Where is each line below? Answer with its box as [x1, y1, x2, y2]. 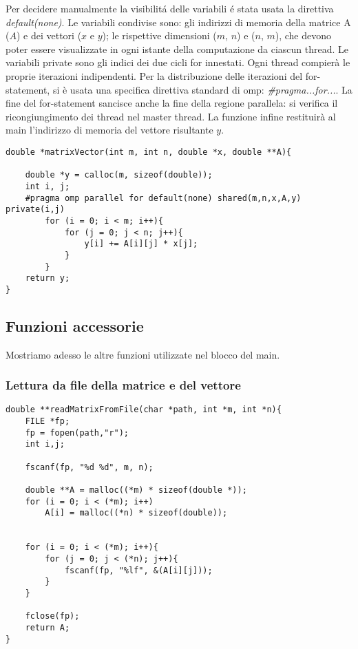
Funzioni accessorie [6, 315, 144, 336]
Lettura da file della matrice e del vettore [6, 376, 241, 394]
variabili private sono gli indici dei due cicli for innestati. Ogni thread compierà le [6, 55, 350, 70]
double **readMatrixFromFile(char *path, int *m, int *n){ [6, 405, 282, 415]
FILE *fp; [25, 416, 70, 427]
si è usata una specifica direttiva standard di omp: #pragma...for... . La [52, 82, 352, 96]
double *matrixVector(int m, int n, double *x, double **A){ [6, 147, 292, 157]
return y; [25, 273, 70, 284]
